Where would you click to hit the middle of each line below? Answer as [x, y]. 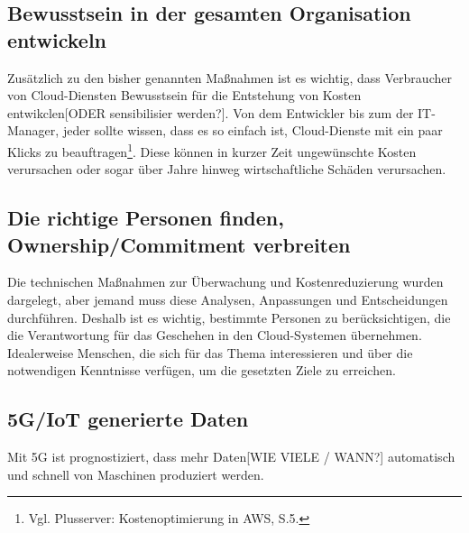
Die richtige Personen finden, [146, 218]
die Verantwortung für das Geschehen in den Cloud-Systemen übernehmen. [215, 335]
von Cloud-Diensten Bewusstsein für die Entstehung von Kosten [184, 95]
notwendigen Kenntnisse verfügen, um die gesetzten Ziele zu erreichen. [202, 370]
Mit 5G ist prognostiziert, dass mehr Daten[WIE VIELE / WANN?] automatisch [231, 457]
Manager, [33, 130]
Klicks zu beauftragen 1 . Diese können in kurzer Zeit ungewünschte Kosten [212, 150]
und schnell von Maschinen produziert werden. [136, 474]
